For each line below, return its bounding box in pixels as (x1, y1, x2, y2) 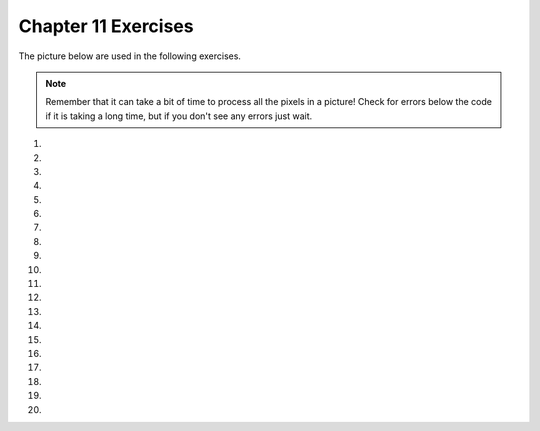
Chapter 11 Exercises (18, 15, 194, 37)
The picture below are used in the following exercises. (18, 50, 242, 62)
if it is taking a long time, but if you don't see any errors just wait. (45, 110, 313, 122)
